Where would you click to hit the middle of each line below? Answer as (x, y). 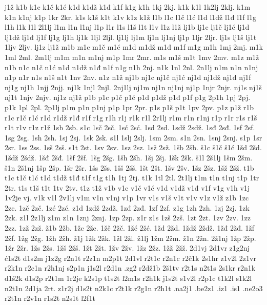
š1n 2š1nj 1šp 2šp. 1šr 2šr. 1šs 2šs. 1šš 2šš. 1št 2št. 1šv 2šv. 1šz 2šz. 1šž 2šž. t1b (129, 167)
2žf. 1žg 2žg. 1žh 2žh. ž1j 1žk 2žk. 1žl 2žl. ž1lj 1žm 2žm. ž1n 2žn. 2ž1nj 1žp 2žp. (130, 238)
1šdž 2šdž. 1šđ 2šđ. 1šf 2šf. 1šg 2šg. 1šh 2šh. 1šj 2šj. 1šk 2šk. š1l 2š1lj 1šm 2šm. (129, 157)
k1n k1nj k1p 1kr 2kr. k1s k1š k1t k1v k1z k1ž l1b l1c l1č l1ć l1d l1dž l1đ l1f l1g (131, 17)
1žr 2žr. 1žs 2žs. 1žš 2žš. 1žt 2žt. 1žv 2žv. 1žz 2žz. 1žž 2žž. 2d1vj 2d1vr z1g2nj (127, 248)
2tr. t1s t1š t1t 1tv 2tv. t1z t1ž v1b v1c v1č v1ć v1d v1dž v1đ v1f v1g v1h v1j (127, 187)
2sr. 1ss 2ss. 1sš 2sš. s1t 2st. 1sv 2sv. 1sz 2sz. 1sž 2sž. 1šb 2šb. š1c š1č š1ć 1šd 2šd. (133, 147)
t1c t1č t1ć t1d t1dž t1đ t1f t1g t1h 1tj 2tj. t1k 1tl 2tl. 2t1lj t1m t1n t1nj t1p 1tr (132, 178)
